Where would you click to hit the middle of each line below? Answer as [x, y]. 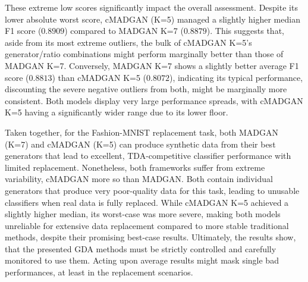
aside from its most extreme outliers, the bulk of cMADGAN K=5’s [128, 42]
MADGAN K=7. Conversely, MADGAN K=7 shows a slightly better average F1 [152, 65]
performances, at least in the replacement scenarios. [99, 272]
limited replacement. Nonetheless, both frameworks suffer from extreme [135, 167]
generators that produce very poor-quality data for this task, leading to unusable [152, 190]
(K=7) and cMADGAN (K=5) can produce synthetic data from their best [140, 144]
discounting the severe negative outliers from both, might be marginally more [146, 89]
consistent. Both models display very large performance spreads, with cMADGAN [154, 100]
